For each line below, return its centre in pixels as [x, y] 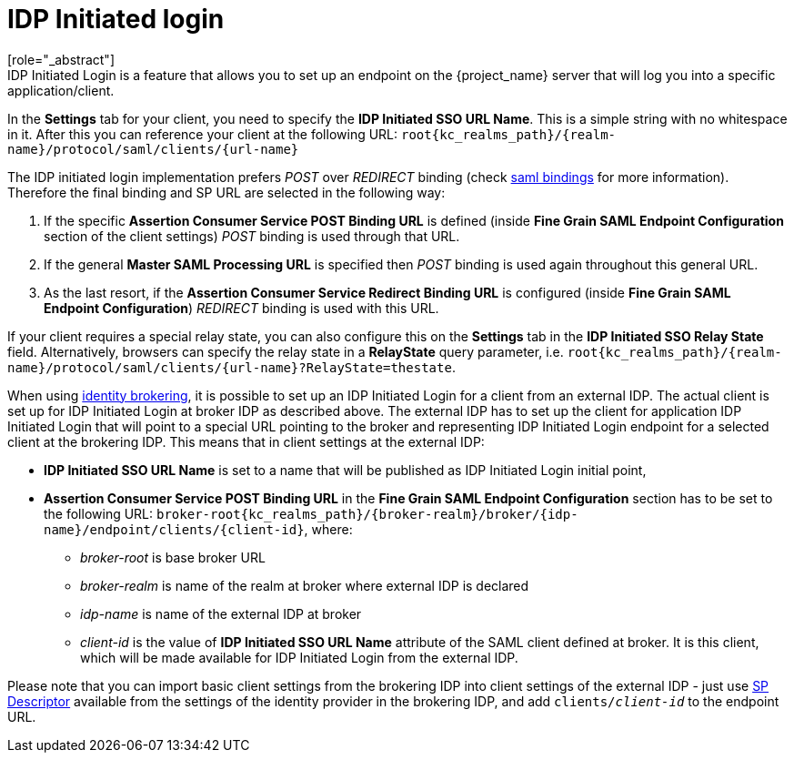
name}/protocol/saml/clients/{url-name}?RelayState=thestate [230, 367]
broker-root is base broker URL [173, 557]
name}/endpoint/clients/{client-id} [174, 529]
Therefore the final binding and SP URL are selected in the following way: [226, 192]
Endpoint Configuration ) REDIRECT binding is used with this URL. [241, 308]
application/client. [61, 90]
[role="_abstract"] [61, 59]
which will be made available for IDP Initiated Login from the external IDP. [299, 657]
